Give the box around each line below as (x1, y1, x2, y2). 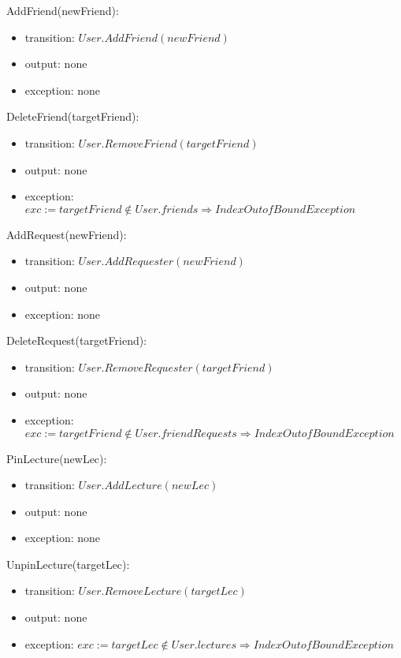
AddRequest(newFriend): (6, 226, 127, 242)
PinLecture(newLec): (6, 450, 107, 466)
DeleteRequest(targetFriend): (6, 332, 147, 349)
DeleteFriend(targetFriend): (6, 108, 139, 125)
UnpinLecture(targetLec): (6, 555, 130, 572)
